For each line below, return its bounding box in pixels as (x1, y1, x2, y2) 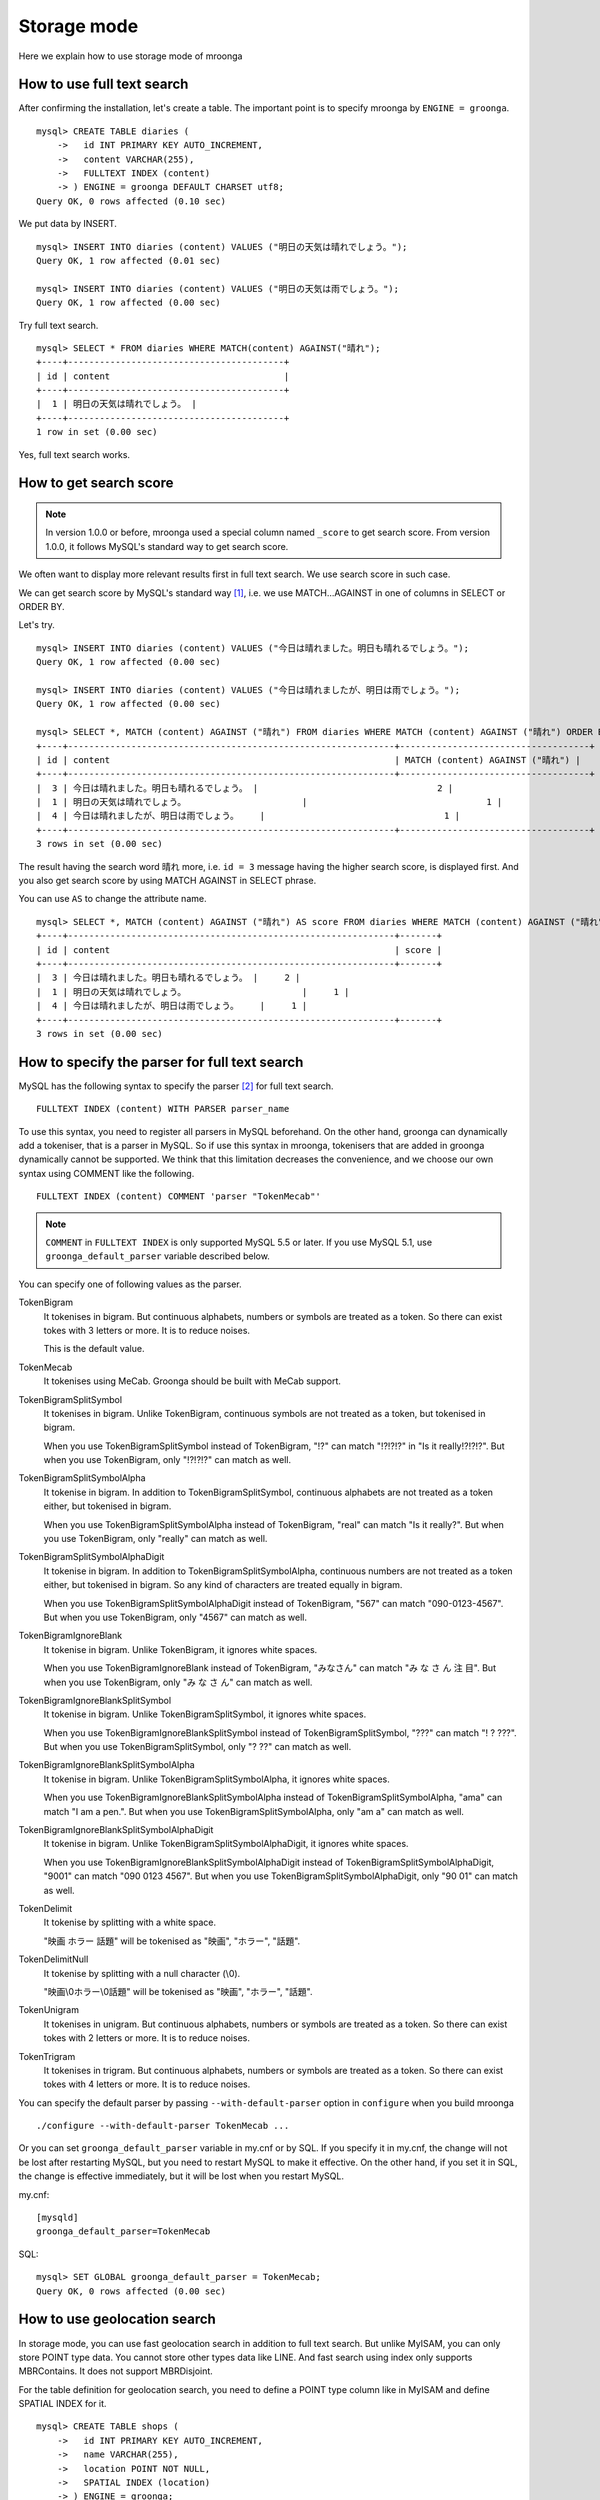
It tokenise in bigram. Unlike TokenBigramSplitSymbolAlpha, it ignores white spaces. (43, 1773, 390, 1785)
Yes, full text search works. (18, 448, 130, 460)
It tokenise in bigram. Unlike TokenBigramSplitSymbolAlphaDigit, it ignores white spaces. (43, 1838, 409, 1850)
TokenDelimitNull (18, 1953, 89, 1965)
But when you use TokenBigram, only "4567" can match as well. (43, 1611, 308, 1623)
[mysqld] (36, 2212, 79, 2224)
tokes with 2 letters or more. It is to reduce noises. (43, 2032, 250, 2044)
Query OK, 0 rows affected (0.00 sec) (36, 2285, 227, 2297)
